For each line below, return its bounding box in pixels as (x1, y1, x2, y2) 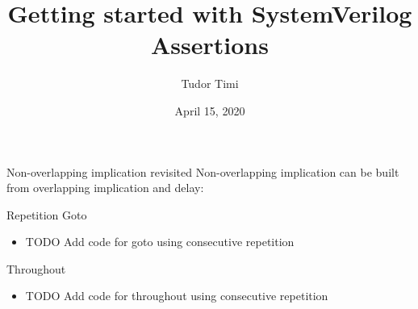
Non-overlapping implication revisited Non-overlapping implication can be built (6, 163, 399, 180)
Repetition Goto (6, 206, 87, 223)
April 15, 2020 (174, 102, 245, 119)
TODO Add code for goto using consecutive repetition (25, 233, 295, 250)
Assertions (151, 28, 269, 61)
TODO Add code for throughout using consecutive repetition (25, 287, 328, 304)
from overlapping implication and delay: (6, 179, 204, 196)
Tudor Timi (181, 75, 239, 92)
